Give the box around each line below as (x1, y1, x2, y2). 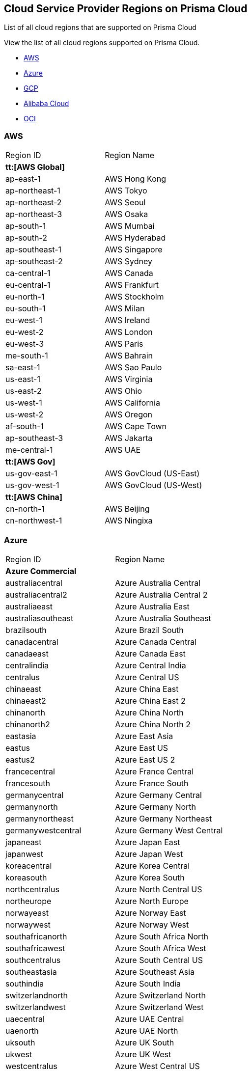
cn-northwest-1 (5, 516, 62, 526)
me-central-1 (5, 445, 53, 455)
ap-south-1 (5, 221, 46, 231)
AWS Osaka (105, 209, 148, 220)
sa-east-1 (5, 362, 40, 373)
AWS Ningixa (105, 516, 153, 526)
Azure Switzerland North (115, 990, 206, 1000)
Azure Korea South (115, 872, 185, 882)
